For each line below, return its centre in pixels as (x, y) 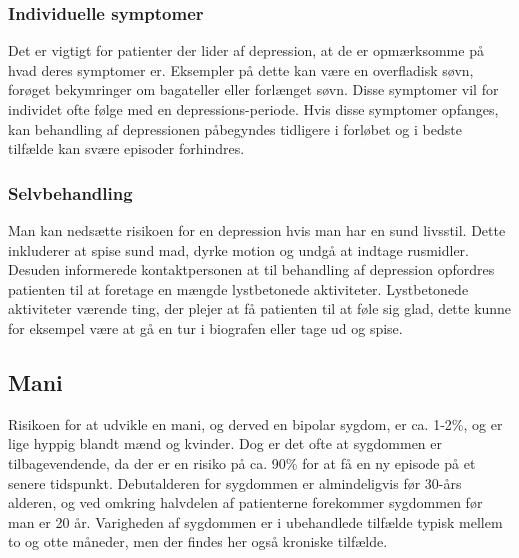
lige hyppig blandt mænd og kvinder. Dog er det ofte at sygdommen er (225, 443)
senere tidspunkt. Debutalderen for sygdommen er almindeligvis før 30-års (235, 482)
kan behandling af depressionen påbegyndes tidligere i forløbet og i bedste (235, 128)
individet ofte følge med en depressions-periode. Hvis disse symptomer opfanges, (253, 109)
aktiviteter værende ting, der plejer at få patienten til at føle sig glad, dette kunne (260, 308)
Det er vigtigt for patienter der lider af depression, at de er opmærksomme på (246, 50)
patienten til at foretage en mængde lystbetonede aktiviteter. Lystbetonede (238, 288)
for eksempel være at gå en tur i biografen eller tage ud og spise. (205, 327)
